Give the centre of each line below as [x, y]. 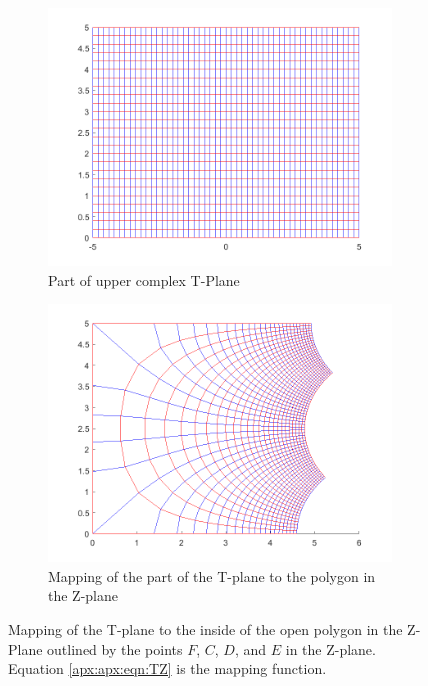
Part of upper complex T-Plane [144, 279]
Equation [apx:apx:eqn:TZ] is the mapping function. [167, 668]
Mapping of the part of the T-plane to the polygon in [212, 575]
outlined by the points [115, 648]
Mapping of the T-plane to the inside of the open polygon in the [205, 628]
